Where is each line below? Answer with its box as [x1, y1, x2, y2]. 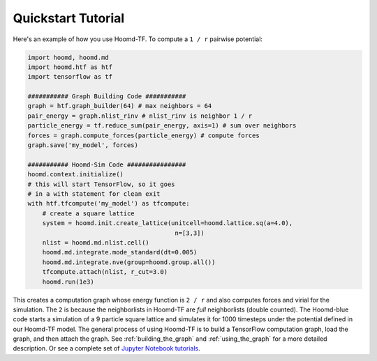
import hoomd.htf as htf [27, 63, 113, 71]
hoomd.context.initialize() [27, 171, 124, 178]
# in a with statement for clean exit [27, 190, 161, 198]
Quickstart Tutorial [13, 10, 125, 26]
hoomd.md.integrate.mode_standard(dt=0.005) [42, 248, 198, 256]
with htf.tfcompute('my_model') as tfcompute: [27, 199, 190, 208]
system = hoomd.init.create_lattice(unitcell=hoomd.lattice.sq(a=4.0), [42, 220, 293, 227]
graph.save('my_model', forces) [27, 141, 139, 149]
